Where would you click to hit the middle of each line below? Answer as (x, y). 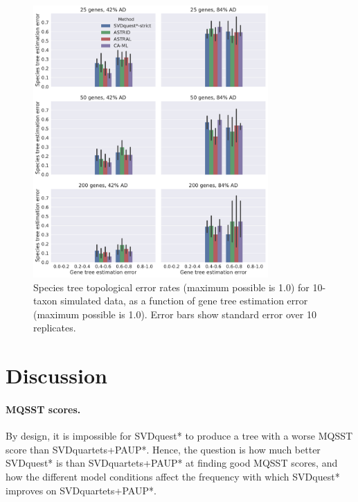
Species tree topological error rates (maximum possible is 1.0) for (171, 287)
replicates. (55, 328)
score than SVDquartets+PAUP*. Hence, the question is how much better (163, 449)
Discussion (56, 375)
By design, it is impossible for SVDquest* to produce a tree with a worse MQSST (179, 436)
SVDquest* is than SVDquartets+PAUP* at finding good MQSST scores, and (172, 463)
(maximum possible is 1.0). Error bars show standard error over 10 (175, 314)
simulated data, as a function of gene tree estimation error (184, 301)
